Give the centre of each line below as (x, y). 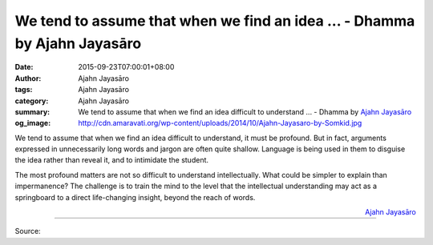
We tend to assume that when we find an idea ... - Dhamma (215, 21)
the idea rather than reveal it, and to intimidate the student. (111, 160)
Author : (28, 78)
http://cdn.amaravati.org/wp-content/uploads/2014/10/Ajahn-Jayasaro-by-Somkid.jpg (220, 123)
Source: (28, 231)
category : (32, 101)
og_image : (33, 123)
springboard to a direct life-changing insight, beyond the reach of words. (135, 197)
